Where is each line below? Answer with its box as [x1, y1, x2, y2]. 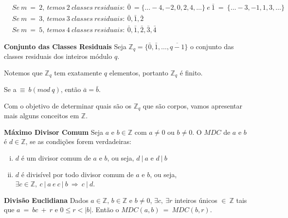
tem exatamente [54, 67, 102, 77]
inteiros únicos [174, 195, 217, 205]
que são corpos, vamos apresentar [143, 100, 243, 110]
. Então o [91, 204, 119, 215]
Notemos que [4, 67, 43, 77]
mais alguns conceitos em [4, 110, 79, 121]
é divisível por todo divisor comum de [21, 169, 134, 179]
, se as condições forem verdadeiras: [25, 136, 132, 146]
